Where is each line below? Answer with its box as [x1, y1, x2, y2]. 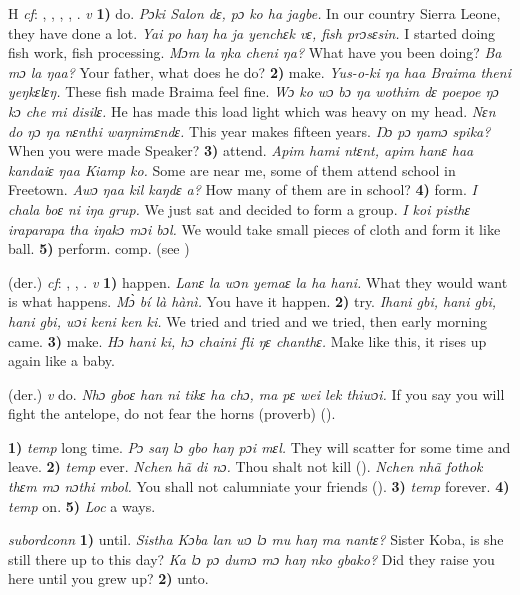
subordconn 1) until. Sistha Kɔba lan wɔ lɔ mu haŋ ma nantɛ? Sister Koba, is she [8, 529, 504, 550]
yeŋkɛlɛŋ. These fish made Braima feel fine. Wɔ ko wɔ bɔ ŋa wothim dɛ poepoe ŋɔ [8, 81, 499, 102]
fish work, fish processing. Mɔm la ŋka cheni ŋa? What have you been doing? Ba [8, 42, 502, 63]
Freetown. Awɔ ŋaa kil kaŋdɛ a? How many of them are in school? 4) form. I [8, 179, 477, 200]
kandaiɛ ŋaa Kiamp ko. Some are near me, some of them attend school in [8, 159, 456, 180]
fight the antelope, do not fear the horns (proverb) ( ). [8, 403, 336, 424]
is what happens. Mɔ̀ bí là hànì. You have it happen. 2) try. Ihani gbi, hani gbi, [8, 291, 497, 312]
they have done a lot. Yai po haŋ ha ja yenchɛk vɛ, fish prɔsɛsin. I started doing [8, 22, 496, 43]
